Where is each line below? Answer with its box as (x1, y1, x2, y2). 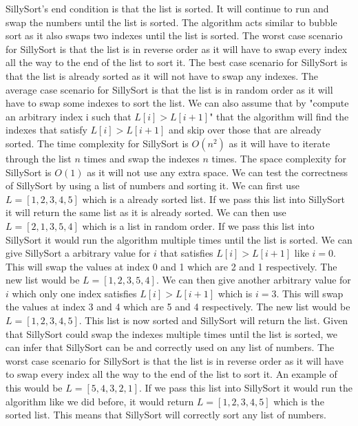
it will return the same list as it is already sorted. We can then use (6, 205, 286, 220)
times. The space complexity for (211, 151, 346, 165)
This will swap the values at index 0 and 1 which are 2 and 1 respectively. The (6, 259, 337, 273)
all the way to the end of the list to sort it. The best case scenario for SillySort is (6, 55, 348, 70)
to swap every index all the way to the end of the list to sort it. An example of (6, 367, 337, 381)
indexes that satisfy (6, 123, 87, 137)
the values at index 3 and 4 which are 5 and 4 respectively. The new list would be (6, 299, 350, 314)
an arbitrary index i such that (6, 109, 131, 123)
